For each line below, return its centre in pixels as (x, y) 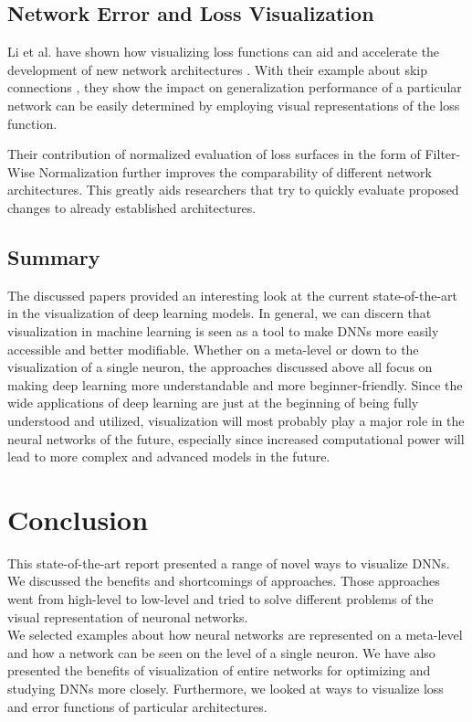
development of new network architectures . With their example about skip (217, 69)
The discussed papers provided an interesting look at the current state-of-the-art (233, 295)
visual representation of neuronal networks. (128, 616)
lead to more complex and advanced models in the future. (169, 457)
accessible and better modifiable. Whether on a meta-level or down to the (213, 349)
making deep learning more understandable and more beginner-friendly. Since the (235, 384)
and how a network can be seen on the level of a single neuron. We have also (221, 652)
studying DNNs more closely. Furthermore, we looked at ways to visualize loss (226, 688)
